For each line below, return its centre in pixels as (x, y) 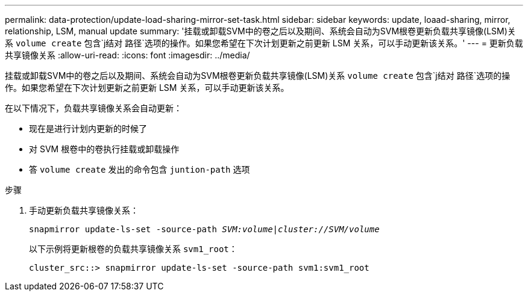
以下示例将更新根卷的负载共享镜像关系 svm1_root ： (133, 249)
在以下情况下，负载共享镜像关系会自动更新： (93, 108)
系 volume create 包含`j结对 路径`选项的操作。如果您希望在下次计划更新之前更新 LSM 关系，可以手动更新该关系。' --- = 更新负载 (264, 43)
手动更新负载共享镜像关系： (84, 210)
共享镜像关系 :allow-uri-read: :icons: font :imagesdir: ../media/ (127, 55)
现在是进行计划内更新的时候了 (88, 128)
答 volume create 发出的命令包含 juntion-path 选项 (140, 169)
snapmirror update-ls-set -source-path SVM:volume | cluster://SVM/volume (204, 229)
